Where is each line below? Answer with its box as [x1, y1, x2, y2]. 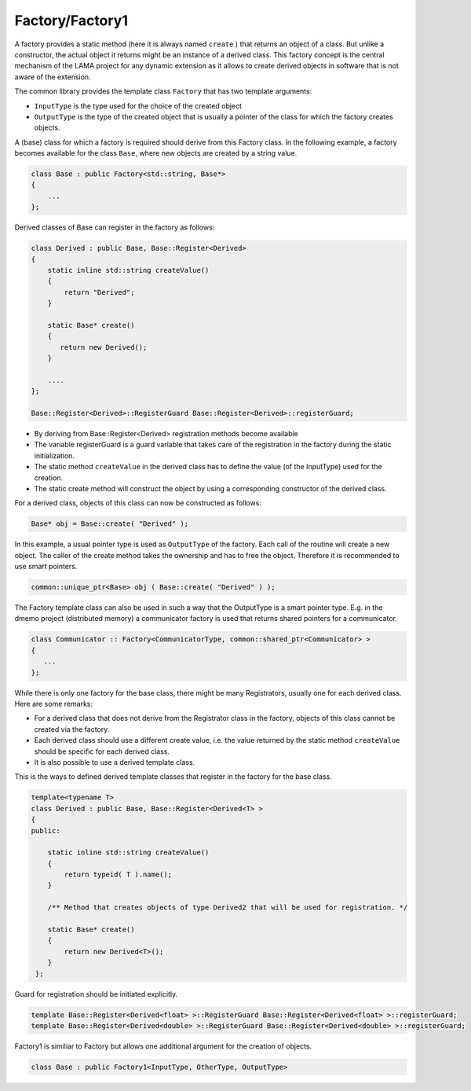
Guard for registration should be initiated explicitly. [14, 989, 178, 998]
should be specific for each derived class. [34, 747, 170, 756]
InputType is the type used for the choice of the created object [34, 101, 243, 110]
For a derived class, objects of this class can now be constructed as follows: [14, 498, 262, 508]
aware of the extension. [14, 72, 91, 82]
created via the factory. [34, 724, 110, 734]
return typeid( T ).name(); [64, 870, 173, 880]
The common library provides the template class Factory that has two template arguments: [14, 86, 312, 96]
